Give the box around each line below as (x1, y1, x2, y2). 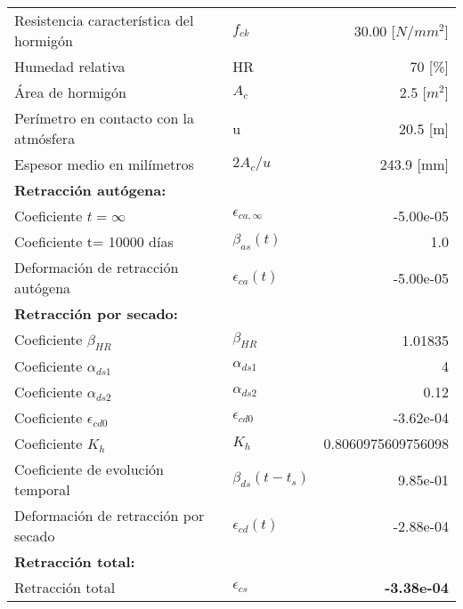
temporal (14, 479, 70, 501)
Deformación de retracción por (14, 505, 205, 526)
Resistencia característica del (14, 10, 194, 30)
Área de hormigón (14, 82, 126, 102)
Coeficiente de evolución (14, 459, 164, 480)
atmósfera (14, 128, 76, 148)
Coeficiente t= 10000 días (14, 231, 174, 252)
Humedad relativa (14, 56, 126, 76)
